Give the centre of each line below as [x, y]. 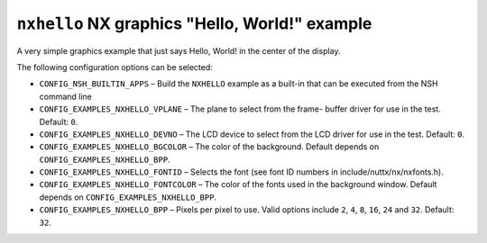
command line [65, 96]
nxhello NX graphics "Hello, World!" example [194, 23]
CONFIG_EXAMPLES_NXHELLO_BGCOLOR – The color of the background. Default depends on [209, 147]
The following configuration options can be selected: [115, 67]
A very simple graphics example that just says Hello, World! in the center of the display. [179, 50]
